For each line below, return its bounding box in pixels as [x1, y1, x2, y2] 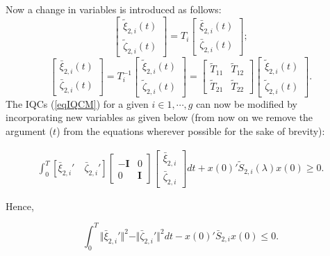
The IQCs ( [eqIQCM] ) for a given [6, 96, 149, 111]
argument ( [6, 123, 53, 138]
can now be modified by [196, 96, 297, 111]
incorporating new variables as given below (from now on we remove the [6, 110, 313, 125]
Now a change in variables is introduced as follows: [6, 2, 222, 16]
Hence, [6, 198, 34, 213]
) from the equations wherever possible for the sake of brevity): [56, 123, 325, 138]
